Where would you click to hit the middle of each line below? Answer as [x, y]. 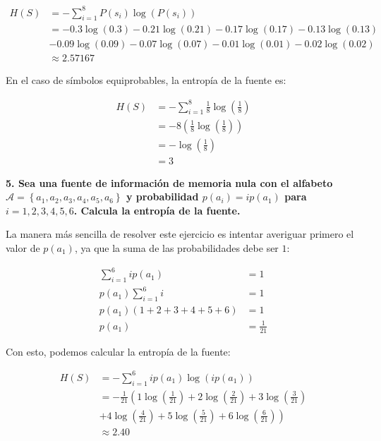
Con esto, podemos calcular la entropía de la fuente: [118, 351]
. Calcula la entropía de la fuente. [157, 210]
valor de [23, 248]
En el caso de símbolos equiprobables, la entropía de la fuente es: [146, 80]
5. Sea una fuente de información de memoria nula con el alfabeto [169, 182]
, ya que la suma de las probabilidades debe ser [176, 248]
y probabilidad [163, 197]
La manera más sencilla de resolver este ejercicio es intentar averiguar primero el [180, 234]
